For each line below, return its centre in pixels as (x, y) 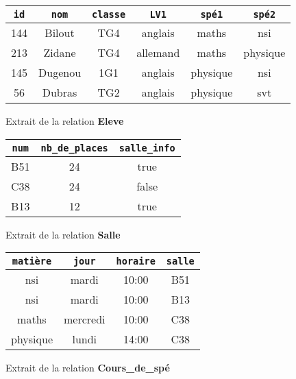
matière (32, 261)
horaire (136, 261)
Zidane (60, 52)
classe (109, 14)
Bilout (60, 33)
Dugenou (60, 72)
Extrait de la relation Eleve (65, 121)
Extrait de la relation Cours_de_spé (88, 368)
